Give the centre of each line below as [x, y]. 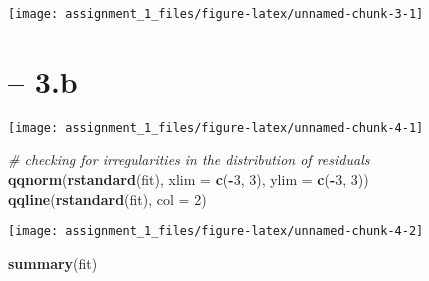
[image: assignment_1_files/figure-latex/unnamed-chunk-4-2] [216, 231]
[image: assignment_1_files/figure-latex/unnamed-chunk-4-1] [216, 127]
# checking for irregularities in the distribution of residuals [189, 159]
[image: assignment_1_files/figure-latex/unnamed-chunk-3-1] [216, 14]
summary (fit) [53, 262]
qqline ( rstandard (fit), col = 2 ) [107, 198]
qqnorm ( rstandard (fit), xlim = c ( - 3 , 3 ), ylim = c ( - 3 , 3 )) [188, 179]
